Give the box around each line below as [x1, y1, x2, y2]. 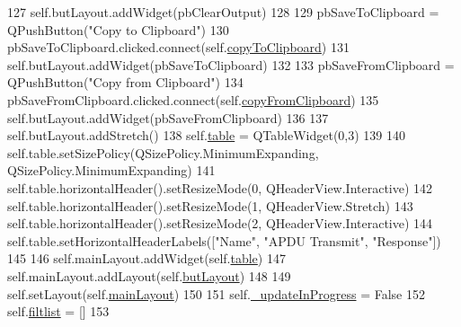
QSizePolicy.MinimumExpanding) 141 [7, 161, 216, 180]
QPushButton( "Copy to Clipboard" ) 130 [7, 20, 229, 39]
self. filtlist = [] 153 [7, 302, 110, 321]
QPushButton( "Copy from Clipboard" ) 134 [7, 73, 244, 92]
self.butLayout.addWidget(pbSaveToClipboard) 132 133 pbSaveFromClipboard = [7, 55, 455, 74]
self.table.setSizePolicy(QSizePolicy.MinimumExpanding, [7, 143, 319, 162]
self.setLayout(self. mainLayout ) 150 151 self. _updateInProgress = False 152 [7, 284, 425, 303]
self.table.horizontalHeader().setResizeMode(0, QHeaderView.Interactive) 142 [7, 178, 433, 197]
